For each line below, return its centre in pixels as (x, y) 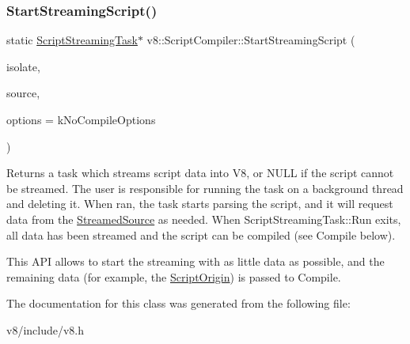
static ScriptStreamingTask (72, 40)
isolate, (23, 66)
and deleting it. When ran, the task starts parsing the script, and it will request (200, 204)
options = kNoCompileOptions (81, 119)
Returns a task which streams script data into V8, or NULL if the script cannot (200, 173)
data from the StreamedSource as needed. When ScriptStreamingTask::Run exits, (204, 219)
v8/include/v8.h (46, 329)
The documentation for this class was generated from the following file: (178, 303)
